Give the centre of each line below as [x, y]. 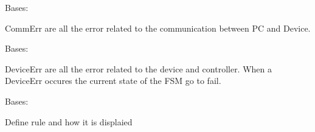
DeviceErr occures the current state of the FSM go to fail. [113, 81]
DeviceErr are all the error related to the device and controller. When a [139, 68]
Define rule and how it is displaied [69, 121]
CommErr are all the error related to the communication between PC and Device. [158, 28]
